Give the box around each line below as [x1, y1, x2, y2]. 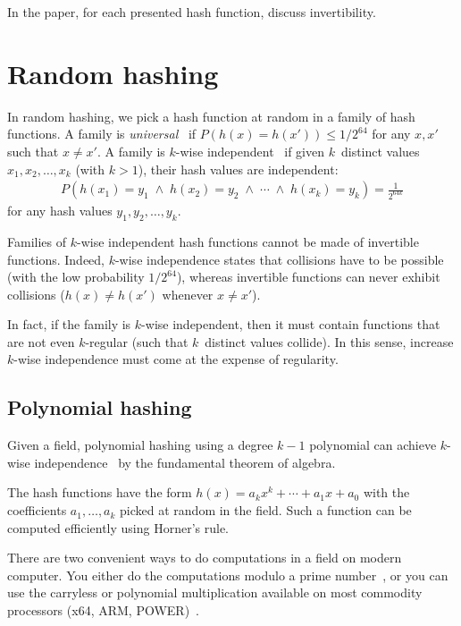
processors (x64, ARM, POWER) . [7, 601, 199, 620]
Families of [7, 232, 66, 250]
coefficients [7, 501, 67, 520]
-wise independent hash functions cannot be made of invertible [76, 232, 419, 250]
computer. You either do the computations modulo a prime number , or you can [7, 565, 448, 584]
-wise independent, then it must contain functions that [141, 315, 440, 334]
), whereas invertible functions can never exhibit [176, 267, 440, 286]
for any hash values [7, 201, 113, 220]
